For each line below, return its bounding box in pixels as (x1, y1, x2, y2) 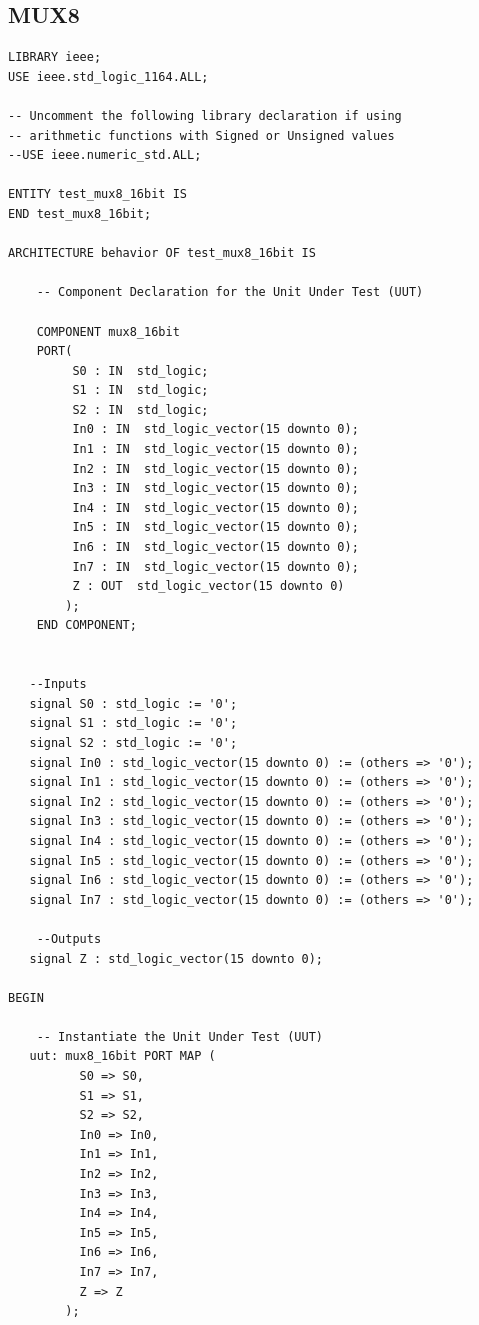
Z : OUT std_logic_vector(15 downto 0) (72, 579, 345, 594)
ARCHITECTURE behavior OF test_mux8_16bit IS (8, 246, 316, 261)
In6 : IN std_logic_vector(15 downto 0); (72, 540, 359, 555)
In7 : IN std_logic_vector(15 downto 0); (72, 559, 359, 574)
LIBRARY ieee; (8, 50, 102, 65)
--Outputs (36, 931, 102, 946)
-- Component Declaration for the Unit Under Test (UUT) (36, 285, 424, 300)
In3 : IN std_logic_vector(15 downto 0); (72, 481, 359, 496)
